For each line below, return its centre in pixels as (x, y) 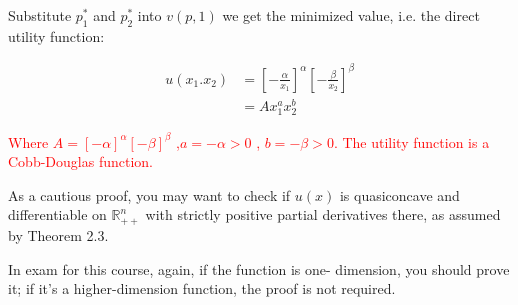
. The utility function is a (411, 141)
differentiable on (57, 214)
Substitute (40, 15)
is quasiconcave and (399, 194)
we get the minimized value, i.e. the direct (351, 15)
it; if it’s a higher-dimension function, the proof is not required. (202, 288)
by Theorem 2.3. (58, 234)
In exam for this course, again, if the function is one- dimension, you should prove (259, 268)
